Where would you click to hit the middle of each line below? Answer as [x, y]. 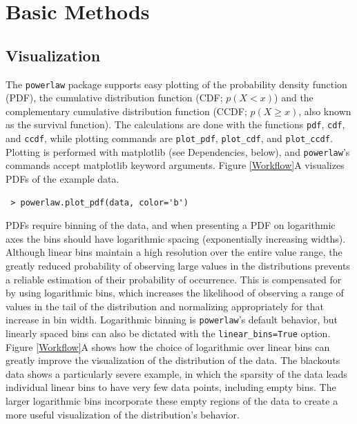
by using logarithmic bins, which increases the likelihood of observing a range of [175, 293]
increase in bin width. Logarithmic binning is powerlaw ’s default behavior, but [172, 320]
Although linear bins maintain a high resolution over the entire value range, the [174, 252]
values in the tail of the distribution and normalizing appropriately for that [165, 306]
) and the [294, 98]
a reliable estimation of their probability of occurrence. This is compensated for [174, 279]
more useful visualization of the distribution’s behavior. [123, 414]
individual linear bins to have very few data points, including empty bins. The [171, 387]
